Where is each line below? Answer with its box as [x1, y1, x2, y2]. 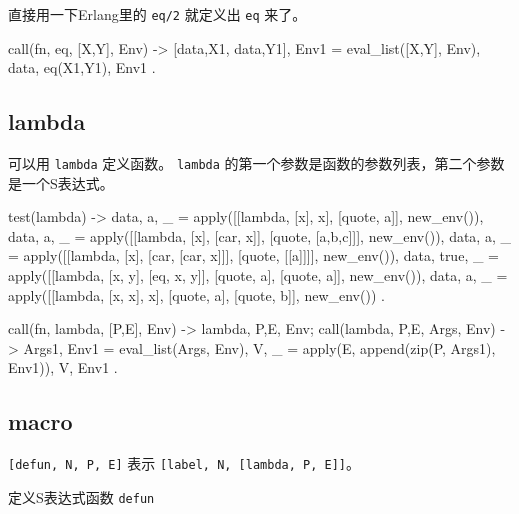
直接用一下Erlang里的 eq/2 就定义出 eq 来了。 [8, 4, 307, 24]
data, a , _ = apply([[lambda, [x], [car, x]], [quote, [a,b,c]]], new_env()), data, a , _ [8, 225, 511, 246]
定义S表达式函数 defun [8, 486, 155, 507]
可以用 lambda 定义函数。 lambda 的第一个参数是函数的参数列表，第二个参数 [8, 153, 505, 174]
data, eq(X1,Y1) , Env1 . [8, 57, 156, 78]
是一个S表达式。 [8, 172, 114, 193]
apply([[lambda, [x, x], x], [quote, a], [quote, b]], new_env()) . [8, 284, 385, 305]
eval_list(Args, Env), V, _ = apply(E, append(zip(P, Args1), [119, 337, 496, 358]
